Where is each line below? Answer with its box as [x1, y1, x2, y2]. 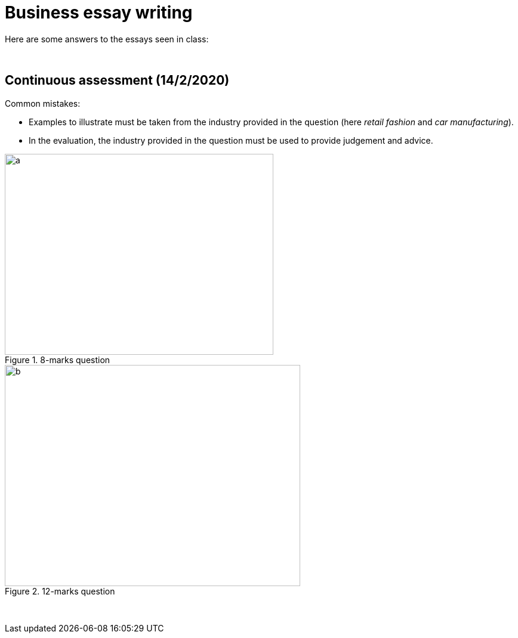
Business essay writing [5, 2, 193, 23]
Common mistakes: [5, 98, 81, 109]
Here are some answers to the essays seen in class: [5, 33, 209, 44]
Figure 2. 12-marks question [5, 586, 115, 597]
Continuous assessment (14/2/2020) [5, 73, 230, 88]
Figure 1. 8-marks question [5, 355, 110, 366]
